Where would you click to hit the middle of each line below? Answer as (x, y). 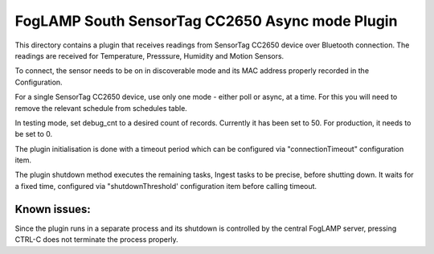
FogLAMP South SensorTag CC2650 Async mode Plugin (206, 21)
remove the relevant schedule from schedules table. (101, 108)
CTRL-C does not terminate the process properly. (96, 240)
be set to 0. (34, 134)
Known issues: (53, 209)
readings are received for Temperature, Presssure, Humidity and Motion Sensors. (149, 55)
